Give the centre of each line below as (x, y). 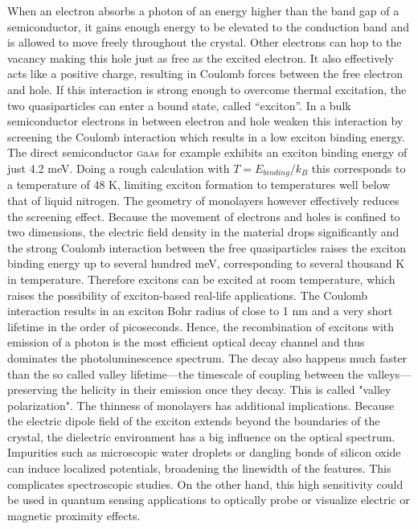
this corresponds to (359, 168)
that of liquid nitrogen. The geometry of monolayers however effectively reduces (203, 200)
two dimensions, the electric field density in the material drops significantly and (203, 232)
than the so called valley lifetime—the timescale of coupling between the (186, 373)
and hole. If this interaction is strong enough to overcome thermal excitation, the (207, 89)
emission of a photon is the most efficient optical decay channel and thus (186, 342)
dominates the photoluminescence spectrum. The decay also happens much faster (207, 357)
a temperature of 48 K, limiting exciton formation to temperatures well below (199, 185)
